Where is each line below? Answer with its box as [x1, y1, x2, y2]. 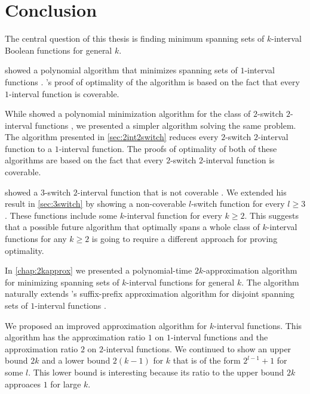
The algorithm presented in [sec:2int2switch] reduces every [5, 131, 219, 143]
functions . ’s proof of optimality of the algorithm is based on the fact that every [5, 75, 300, 88]
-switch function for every [191, 197, 285, 210]
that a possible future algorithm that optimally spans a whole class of [5, 221, 260, 233]
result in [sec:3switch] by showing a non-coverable [5, 197, 186, 210]
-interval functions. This [214, 319, 302, 331]
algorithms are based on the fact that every [5, 154, 164, 166]
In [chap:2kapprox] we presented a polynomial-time [5, 264, 192, 277]
